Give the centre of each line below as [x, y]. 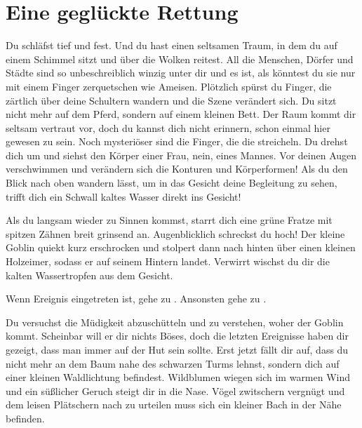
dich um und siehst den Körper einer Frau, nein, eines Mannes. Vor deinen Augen [181, 155]
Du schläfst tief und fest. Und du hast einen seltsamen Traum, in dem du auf [172, 45]
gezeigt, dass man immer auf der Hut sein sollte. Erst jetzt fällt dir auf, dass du [177, 349]
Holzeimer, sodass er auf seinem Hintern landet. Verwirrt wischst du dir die [168, 261]
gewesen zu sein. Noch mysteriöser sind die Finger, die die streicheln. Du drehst [177, 141]
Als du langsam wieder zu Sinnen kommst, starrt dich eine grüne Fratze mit [169, 220]
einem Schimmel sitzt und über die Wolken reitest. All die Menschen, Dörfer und [180, 59]
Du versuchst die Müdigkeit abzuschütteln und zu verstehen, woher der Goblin [175, 322]
